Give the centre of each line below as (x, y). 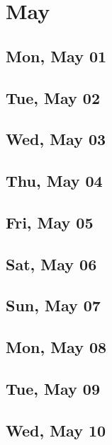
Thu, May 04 (54, 181)
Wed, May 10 (56, 430)
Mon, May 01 (56, 56)
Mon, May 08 (56, 347)
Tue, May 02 (53, 97)
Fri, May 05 (50, 222)
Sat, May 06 (51, 264)
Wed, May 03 (56, 139)
